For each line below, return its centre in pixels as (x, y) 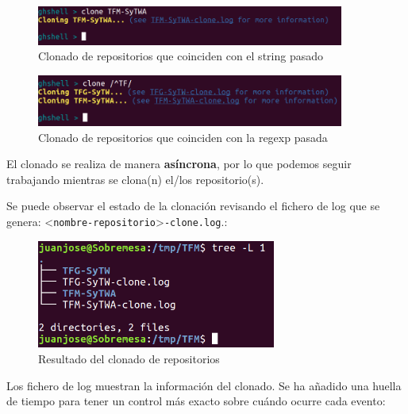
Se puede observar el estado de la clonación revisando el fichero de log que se (193, 206)
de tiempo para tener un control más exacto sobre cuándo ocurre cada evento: (196, 401)
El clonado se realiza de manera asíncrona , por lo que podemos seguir (179, 164)
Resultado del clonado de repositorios (129, 359)
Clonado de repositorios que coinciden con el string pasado (181, 56)
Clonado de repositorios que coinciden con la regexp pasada (183, 137)
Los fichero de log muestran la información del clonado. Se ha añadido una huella (204, 385)
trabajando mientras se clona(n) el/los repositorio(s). (135, 179)
